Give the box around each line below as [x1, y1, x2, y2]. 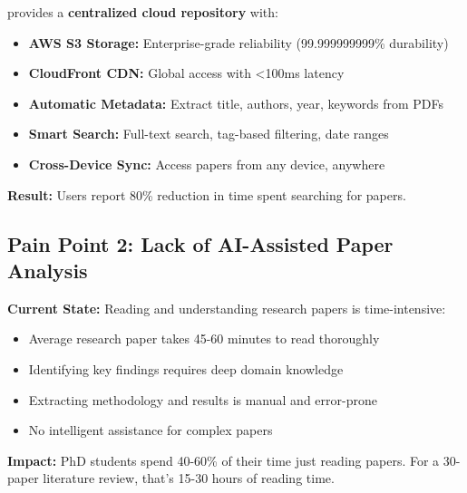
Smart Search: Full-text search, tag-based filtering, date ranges [28, 124, 389, 143]
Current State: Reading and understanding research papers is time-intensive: [7, 298, 446, 317]
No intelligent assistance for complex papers [28, 420, 273, 440]
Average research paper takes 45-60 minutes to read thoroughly [28, 329, 380, 348]
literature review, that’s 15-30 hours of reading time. [43, 469, 335, 488]
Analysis [7, 256, 88, 284]
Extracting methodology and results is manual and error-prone [28, 390, 377, 409]
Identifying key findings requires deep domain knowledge [28, 359, 344, 378]
